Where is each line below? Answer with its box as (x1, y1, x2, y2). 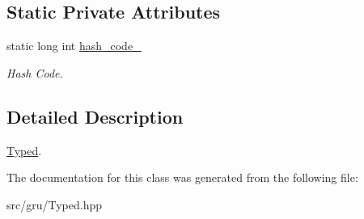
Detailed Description (6, 103, 184, 128)
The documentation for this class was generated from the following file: (6, 169, 358, 186)
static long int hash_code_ (6, 37, 142, 54)
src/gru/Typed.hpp (6, 196, 103, 213)
